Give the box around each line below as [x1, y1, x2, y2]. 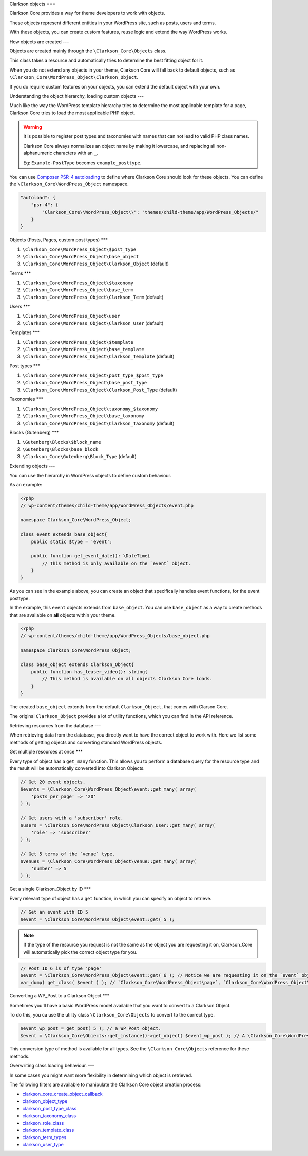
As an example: [9, 482, 42, 488]
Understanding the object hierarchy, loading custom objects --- [9, 93, 144, 99]
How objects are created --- [9, 39, 69, 45]
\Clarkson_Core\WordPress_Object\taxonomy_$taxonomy [22, 406, 158, 412]
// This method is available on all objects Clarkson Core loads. [42, 676, 213, 682]
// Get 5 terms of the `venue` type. [20, 851, 115, 857]
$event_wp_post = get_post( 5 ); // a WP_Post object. [20, 1026, 161, 1031]
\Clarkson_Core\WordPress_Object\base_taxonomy [22, 413, 145, 419]
